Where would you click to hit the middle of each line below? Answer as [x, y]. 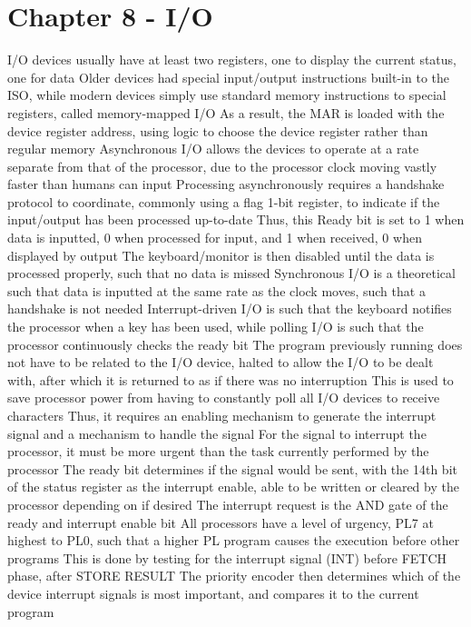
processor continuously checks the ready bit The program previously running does [235, 344]
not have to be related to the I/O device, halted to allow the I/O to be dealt [221, 362]
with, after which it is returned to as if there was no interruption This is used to [231, 379]
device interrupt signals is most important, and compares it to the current [213, 593]
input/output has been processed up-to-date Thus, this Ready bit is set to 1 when [236, 219]
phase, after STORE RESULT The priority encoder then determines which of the [234, 576]
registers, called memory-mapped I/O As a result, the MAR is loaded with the [226, 112]
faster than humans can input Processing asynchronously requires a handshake [226, 184]
